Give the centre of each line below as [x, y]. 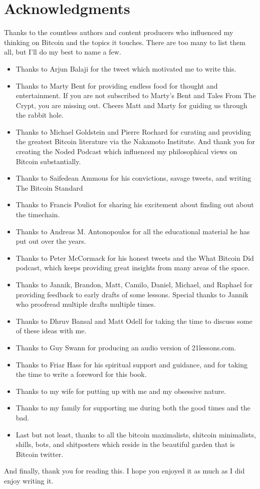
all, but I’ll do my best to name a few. [63, 52]
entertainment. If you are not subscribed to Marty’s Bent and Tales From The [136, 95]
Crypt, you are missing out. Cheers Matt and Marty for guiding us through [132, 105]
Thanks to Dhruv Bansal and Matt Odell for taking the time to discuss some [134, 321]
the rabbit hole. [40, 115]
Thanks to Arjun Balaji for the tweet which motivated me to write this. [126, 68]
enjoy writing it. [29, 480]
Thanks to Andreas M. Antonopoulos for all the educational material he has [133, 231]
